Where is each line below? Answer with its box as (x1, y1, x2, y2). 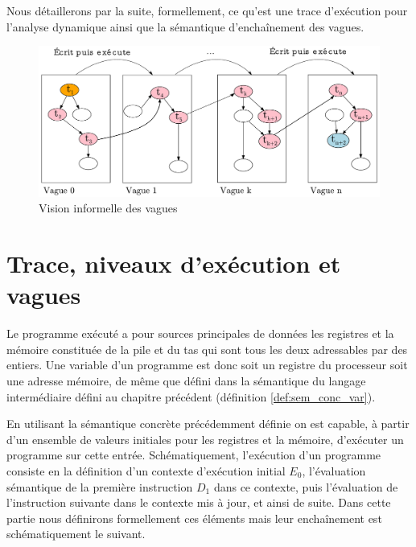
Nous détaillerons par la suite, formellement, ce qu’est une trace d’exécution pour (6, 2, 408, 19)
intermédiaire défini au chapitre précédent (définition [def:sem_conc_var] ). (6, 388, 376, 405)
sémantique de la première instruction (6, 478, 193, 495)
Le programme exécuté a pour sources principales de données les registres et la (6, 325, 394, 342)
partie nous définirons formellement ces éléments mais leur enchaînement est (6, 509, 382, 526)
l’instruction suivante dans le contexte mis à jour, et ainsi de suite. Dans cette (6, 494, 391, 511)
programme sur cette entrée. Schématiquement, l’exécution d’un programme (6, 446, 381, 463)
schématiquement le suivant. (6, 525, 146, 542)
